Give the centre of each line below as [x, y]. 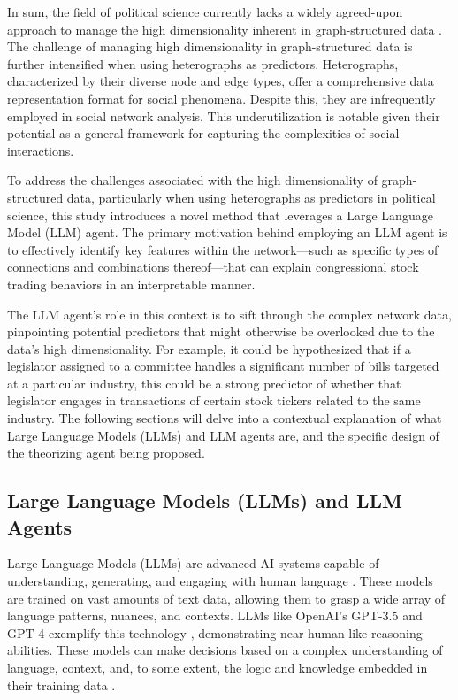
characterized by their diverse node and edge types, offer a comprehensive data [221, 81]
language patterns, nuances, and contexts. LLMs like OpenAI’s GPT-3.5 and [215, 615]
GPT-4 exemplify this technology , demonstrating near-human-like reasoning [215, 632]
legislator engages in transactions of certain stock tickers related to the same [214, 400]
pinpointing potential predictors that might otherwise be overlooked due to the [221, 331]
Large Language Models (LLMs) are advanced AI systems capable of [193, 563]
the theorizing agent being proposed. [106, 453]
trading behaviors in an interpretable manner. [131, 284]
